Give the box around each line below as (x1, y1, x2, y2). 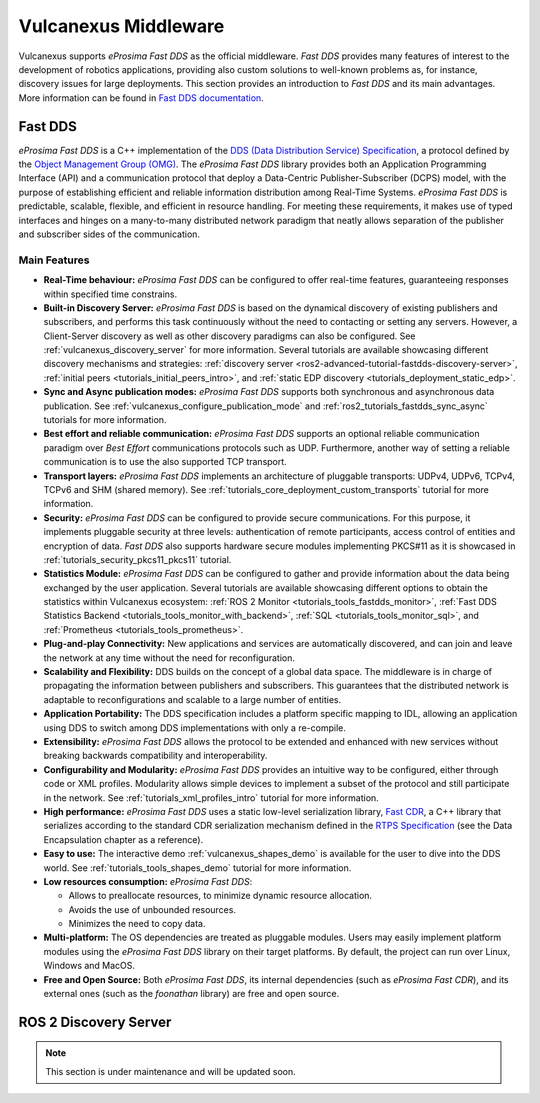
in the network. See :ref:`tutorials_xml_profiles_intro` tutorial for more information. (43, 791, 379, 804)
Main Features (18, 253, 90, 267)
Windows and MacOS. (43, 960, 135, 972)
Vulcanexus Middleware (18, 15, 225, 37)
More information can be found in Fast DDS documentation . (18, 91, 264, 104)
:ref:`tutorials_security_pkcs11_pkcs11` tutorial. (43, 553, 232, 565)
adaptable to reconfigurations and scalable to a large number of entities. (43, 693, 342, 705)
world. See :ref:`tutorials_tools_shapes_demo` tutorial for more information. (43, 861, 352, 874)
